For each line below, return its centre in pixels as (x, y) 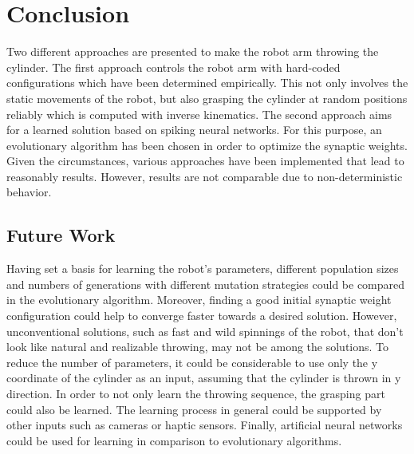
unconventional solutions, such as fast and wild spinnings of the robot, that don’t (205, 331)
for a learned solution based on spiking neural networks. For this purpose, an (194, 130)
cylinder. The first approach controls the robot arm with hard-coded (173, 67)
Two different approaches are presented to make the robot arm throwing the (193, 51)
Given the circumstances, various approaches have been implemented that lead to (205, 161)
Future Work (61, 235)
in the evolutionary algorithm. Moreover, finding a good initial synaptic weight (199, 300)
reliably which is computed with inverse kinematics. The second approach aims (199, 114)
